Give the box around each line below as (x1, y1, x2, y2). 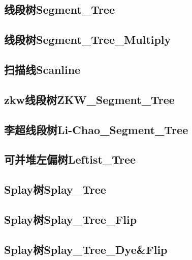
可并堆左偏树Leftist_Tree (4, 151, 136, 167)
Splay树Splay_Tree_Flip (4, 211, 137, 227)
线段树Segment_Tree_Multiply (4, 32, 171, 47)
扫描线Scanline (4, 61, 81, 77)
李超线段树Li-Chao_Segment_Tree (4, 121, 188, 137)
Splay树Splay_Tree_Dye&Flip (4, 241, 168, 257)
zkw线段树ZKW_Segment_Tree (4, 91, 175, 107)
